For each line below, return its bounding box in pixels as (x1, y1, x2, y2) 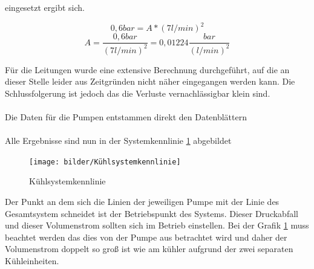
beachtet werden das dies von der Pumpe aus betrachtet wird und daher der (5, 230, 287, 243)
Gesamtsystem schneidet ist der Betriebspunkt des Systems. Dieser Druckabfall (5, 207, 298, 219)
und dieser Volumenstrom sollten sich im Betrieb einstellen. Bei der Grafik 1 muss (5, 219, 309, 232)
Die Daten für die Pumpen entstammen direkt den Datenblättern (5, 110, 247, 123)
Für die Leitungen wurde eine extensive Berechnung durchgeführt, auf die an (5, 63, 290, 76)
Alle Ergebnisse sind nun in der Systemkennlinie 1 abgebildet (5, 134, 232, 147)
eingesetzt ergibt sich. (5, 1, 85, 13)
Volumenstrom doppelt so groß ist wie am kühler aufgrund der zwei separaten (5, 242, 293, 255)
